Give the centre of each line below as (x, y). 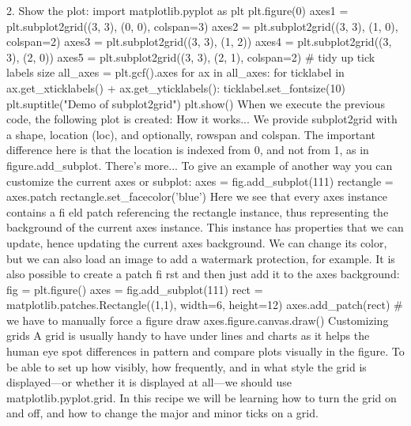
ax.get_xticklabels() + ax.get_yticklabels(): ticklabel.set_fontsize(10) (176, 87)
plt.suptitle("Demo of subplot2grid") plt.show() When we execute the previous (196, 103)
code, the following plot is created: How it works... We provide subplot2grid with (202, 119)
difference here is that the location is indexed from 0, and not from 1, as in (188, 150)
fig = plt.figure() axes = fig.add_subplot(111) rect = (135, 289)
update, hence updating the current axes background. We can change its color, (197, 242)
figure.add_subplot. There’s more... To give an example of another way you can (200, 165)
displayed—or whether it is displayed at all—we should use (149, 382)
